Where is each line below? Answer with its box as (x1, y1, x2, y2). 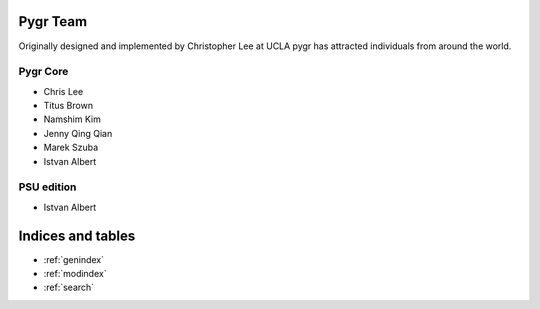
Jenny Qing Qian (43, 127, 113, 139)
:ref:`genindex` (43, 253, 105, 265)
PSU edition (18, 180, 77, 194)
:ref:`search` (43, 281, 95, 294)
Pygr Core (18, 65, 69, 79)
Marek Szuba (43, 141, 99, 154)
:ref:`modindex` (43, 268, 107, 280)
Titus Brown (43, 100, 94, 112)
